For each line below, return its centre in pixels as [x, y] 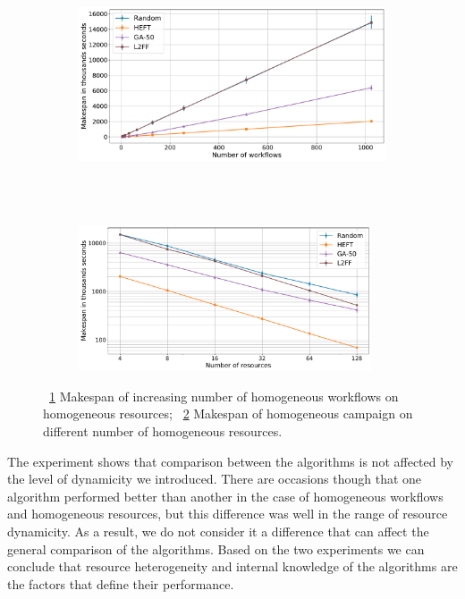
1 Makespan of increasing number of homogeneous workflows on [224, 396]
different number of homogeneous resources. [163, 430]
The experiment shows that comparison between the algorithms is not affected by [230, 461]
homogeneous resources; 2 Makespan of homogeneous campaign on [228, 413]
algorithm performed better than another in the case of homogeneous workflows [225, 496]
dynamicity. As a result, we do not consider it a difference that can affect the [218, 531]
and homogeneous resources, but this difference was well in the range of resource [228, 514]
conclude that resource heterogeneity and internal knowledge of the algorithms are [232, 566]
